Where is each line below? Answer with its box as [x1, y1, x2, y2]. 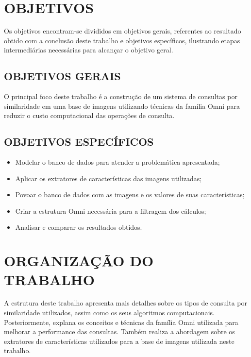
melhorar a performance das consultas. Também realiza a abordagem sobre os [4, 326, 235, 337]
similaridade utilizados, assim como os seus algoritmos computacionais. [4, 307, 215, 317]
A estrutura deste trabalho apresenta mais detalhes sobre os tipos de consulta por [4, 298, 248, 308]
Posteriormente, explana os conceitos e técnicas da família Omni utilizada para [4, 317, 238, 327]
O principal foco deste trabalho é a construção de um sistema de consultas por [4, 91, 237, 102]
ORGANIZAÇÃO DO [4, 251, 154, 271]
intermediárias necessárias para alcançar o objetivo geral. [4, 45, 173, 55]
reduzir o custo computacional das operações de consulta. [4, 110, 175, 120]
